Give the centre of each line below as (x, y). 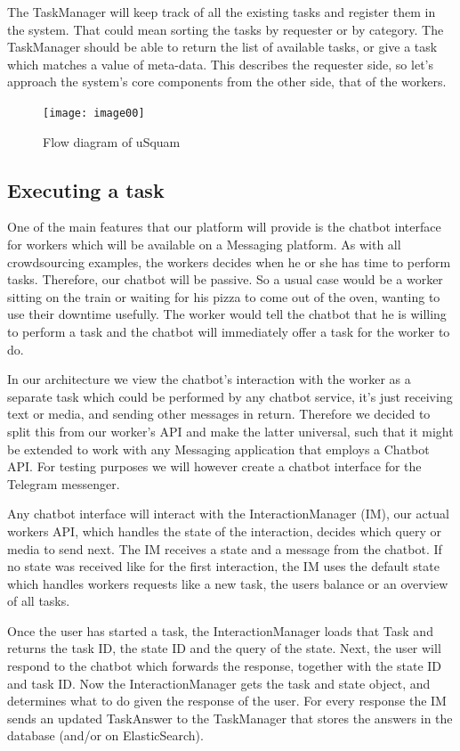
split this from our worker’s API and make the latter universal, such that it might (230, 431)
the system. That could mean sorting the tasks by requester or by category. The (226, 29)
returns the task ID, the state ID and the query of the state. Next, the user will (224, 648)
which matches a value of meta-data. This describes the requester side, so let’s (220, 64)
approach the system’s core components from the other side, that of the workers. (227, 82)
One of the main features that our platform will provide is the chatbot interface (224, 227)
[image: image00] (94, 113)
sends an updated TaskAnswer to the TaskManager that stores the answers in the (230, 718)
